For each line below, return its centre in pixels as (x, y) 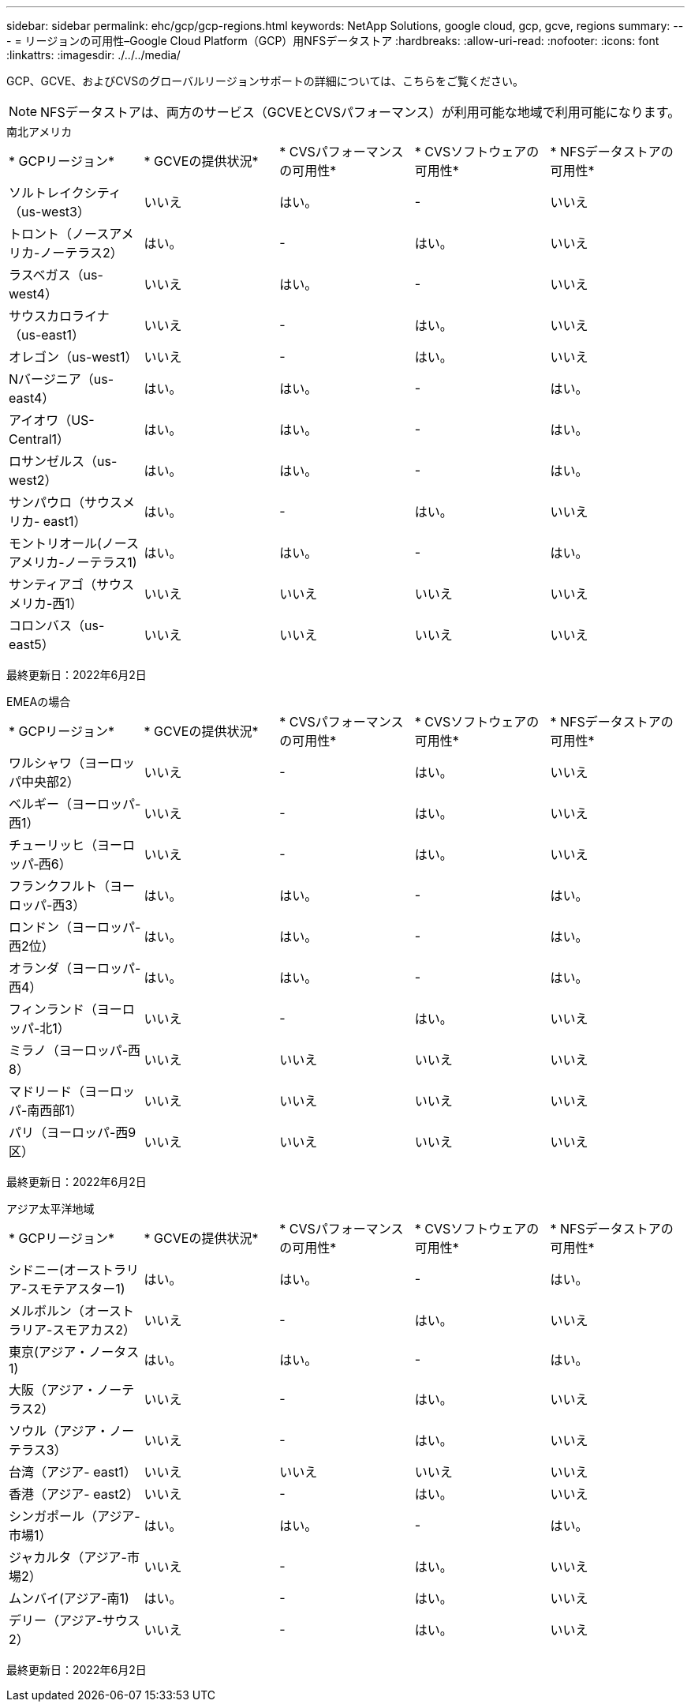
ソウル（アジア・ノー (72, 1431)
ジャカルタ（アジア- (68, 1557)
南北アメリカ (39, 131)
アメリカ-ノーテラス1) (73, 562)
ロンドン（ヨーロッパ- (75, 927)
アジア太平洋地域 (50, 1209)
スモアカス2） (94, 1330)
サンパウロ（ (47, 502)
